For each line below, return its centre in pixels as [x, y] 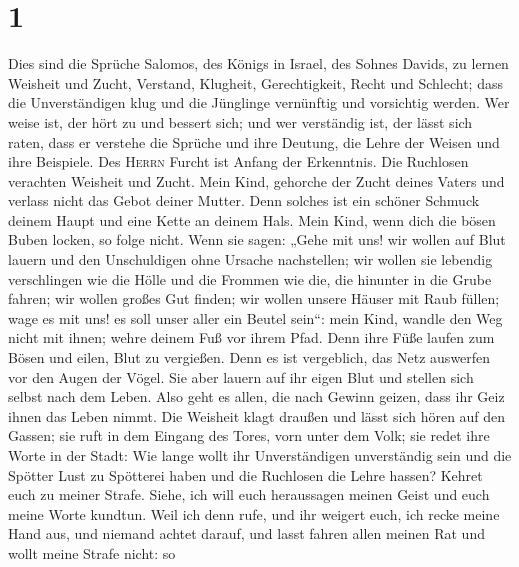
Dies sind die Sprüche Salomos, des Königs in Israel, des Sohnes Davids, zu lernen [258, 63]
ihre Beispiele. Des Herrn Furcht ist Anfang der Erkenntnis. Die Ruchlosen [238, 161]
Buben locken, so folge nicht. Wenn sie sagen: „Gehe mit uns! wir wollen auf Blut [257, 239]
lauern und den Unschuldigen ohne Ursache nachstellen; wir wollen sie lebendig [250, 259]
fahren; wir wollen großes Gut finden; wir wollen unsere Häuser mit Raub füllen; [254, 298]
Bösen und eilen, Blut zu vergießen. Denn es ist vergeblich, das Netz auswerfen [249, 357]
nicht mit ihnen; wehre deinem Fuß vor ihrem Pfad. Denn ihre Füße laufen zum [251, 337]
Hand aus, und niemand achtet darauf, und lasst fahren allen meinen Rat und [246, 533]
